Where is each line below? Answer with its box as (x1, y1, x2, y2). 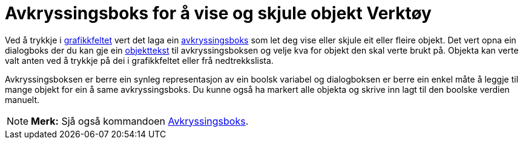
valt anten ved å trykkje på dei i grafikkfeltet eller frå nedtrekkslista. (5, 55, 274, 66)
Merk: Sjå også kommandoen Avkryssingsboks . (31, 114, 249, 127)
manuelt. (5, 94, 40, 105)
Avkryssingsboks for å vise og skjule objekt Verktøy (5, 3, 432, 23)
